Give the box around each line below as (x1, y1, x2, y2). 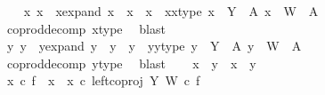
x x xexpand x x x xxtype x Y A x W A (23, 2, 319, 20)
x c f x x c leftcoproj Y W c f (6, 71, 200, 90)
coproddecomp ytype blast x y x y (6, 53, 256, 72)
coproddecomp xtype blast (6, 19, 166, 37)
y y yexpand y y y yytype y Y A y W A (6, 36, 302, 55)
